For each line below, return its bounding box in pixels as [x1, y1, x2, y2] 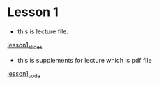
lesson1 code [7, 69, 40, 79]
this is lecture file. [17, 27, 68, 36]
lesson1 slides [7, 40, 43, 51]
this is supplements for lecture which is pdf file [17, 56, 152, 64]
